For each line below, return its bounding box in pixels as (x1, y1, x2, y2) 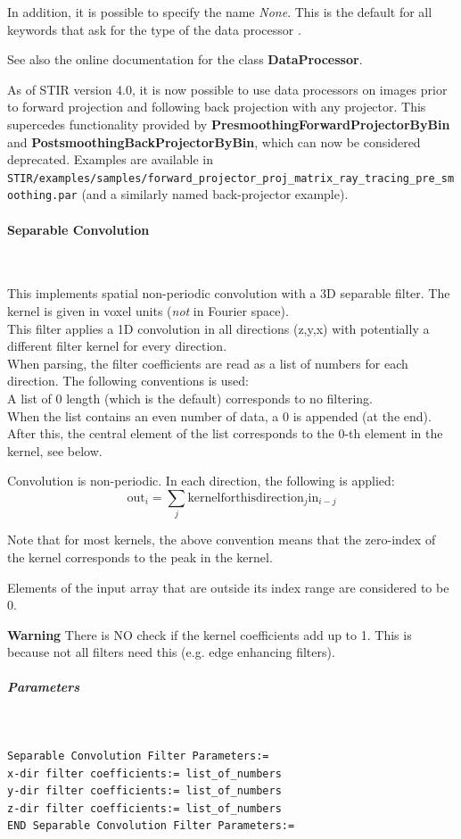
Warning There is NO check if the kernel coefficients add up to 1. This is (7, 625, 412, 644)
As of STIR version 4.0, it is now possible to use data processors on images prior (7, 79, 448, 98)
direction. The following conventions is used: (7, 371, 249, 390)
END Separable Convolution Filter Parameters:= (7, 819, 295, 833)
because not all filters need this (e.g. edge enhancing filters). (7, 643, 335, 661)
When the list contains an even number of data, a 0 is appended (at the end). (7, 406, 432, 425)
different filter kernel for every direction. (7, 336, 227, 355)
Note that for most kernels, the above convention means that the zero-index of (7, 530, 436, 549)
